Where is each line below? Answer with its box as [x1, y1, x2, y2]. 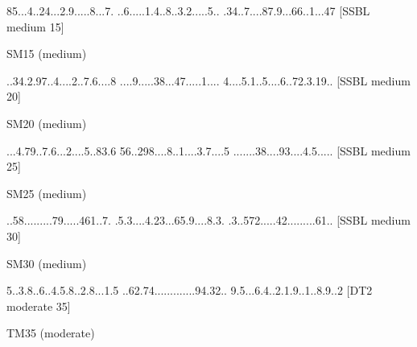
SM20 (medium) [6, 114, 87, 131]
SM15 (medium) [6, 45, 87, 62]
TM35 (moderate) [6, 324, 95, 341]
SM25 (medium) [6, 184, 87, 201]
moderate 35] [6, 297, 71, 314]
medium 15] [6, 18, 64, 35]
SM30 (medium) [6, 254, 87, 271]
